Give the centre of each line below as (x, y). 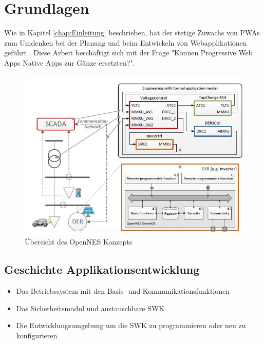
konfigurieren (37, 335)
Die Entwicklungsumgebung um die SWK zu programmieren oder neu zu (131, 325)
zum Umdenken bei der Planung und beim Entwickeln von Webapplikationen (126, 42)
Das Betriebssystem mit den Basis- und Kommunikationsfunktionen (123, 290)
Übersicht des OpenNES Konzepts (79, 242)
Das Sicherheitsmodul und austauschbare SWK (90, 308)
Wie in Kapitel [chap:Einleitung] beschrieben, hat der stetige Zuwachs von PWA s (132, 33)
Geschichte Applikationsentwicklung (102, 269)
